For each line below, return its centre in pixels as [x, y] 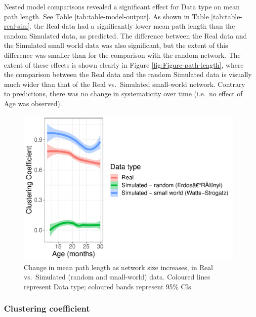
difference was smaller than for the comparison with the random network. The [122, 55]
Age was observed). [33, 103]
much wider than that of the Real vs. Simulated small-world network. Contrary [125, 84]
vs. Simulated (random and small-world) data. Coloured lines [117, 277]
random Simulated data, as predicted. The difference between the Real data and [126, 35]
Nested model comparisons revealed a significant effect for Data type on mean [122, 6]
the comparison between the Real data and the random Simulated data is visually [128, 74]
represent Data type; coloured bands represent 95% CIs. [108, 286]
